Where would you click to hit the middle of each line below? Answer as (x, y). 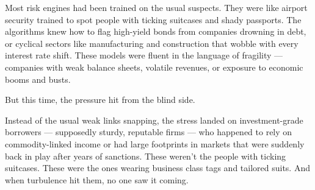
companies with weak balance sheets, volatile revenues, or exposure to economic (154, 67)
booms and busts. (38, 79)
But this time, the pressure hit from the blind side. (100, 100)
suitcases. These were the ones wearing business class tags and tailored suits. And (157, 168)
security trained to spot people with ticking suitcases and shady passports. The (153, 19)
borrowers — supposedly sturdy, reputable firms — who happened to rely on (149, 132)
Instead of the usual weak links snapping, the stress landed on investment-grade (154, 120)
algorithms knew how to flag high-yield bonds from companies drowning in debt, (156, 31)
